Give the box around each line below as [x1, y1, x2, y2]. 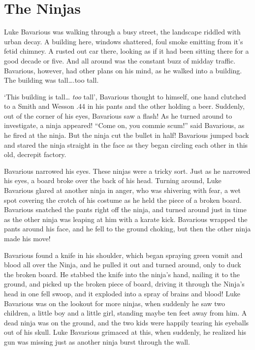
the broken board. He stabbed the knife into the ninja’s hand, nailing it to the [4, 269, 240, 279]
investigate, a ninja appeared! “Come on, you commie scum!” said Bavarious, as [4, 120, 245, 130]
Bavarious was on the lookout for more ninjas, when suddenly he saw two [4, 298, 225, 308]
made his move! [4, 233, 51, 243]
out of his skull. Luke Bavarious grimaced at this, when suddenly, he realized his [4, 327, 247, 337]
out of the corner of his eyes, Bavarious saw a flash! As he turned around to [4, 110, 232, 121]
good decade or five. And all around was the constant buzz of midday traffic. [4, 55, 236, 65]
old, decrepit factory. [4, 149, 66, 159]
